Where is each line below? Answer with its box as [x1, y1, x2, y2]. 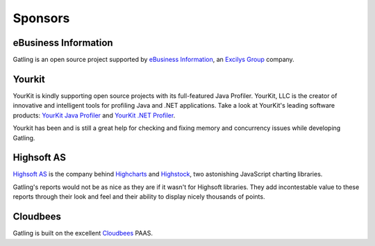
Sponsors [12, 10, 70, 26]
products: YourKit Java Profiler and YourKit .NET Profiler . [12, 111, 176, 120]
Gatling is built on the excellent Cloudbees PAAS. [12, 229, 153, 238]
